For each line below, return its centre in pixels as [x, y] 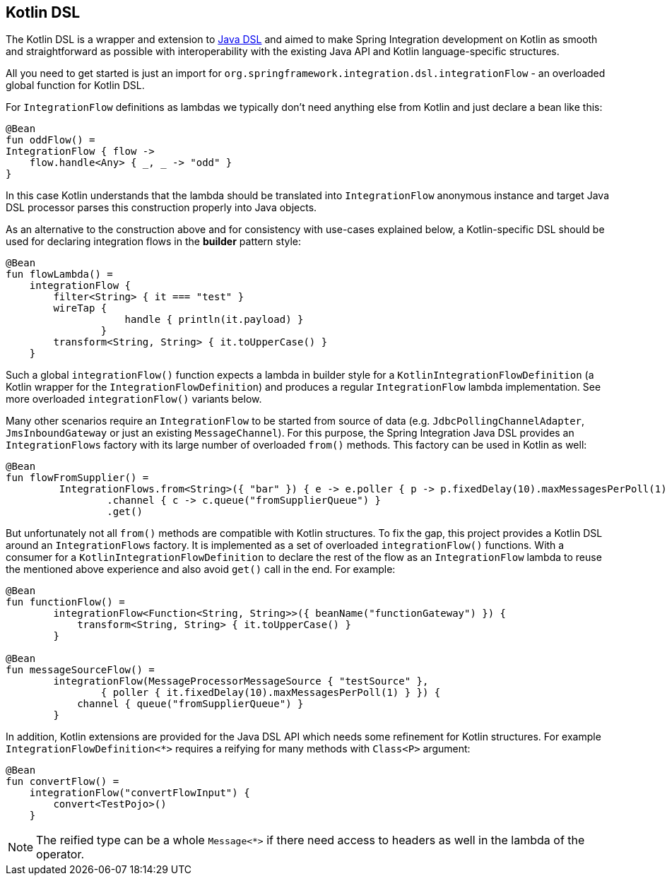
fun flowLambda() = [59, 274]
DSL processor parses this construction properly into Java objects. [161, 208]
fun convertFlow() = [63, 782]
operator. [60, 855]
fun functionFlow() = [65, 602]
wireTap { [80, 308]
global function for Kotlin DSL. [75, 85]
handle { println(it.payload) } [214, 320]
